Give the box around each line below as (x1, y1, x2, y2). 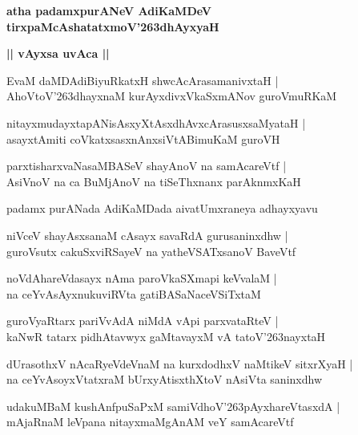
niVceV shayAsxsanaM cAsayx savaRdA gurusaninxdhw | (6, 226, 288, 243)
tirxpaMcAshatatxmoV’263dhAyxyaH (6, 18, 219, 35)
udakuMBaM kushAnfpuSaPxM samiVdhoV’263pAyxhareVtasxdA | (6, 397, 340, 414)
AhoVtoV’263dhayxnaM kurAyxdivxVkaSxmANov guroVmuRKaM (6, 87, 337, 104)
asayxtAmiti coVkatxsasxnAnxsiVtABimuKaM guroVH (6, 130, 280, 147)
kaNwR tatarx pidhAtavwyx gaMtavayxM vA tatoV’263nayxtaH (6, 327, 326, 344)
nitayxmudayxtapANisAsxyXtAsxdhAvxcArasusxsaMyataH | (6, 114, 306, 131)
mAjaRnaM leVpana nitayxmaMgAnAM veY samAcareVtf (6, 413, 294, 430)
